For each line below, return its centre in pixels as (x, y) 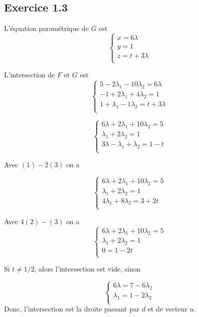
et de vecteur (168, 309)
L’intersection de (29, 75)
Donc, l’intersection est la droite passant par (72, 309)
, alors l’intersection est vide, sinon (88, 269)
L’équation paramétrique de (46, 28)
